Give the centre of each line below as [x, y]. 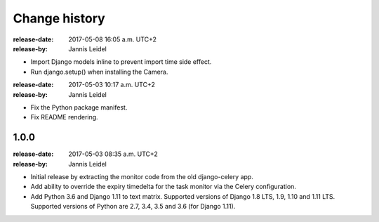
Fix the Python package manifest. [79, 107]
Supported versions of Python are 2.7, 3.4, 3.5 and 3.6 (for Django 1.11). [133, 207]
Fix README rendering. [64, 117]
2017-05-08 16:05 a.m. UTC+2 [113, 39]
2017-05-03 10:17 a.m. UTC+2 [112, 85]
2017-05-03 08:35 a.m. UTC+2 [113, 154]
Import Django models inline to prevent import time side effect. [121, 62]
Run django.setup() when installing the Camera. [99, 72]
